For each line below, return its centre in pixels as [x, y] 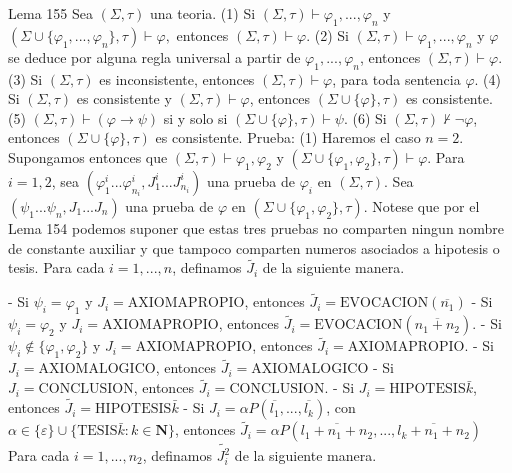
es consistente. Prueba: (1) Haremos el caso [288, 137]
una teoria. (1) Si [203, 13]
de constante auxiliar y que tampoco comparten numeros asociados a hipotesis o [254, 247]
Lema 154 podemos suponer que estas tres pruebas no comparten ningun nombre [256, 227]
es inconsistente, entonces [177, 78]
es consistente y [124, 98]
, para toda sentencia [396, 78]
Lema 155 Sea [50, 13]
